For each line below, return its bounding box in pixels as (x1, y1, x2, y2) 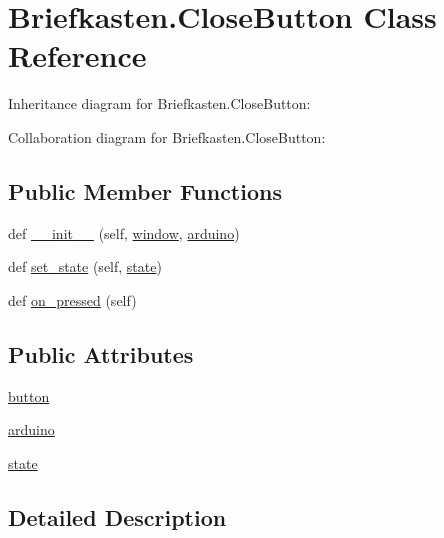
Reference (8, 35, 147, 76)
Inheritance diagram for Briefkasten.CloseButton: (8, 93, 311, 114)
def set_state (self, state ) (8, 256, 162, 277)
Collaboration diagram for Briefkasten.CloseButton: (8, 126, 326, 147)
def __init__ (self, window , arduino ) (8, 222, 240, 243)
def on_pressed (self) (8, 289, 137, 310)
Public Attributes (8, 338, 194, 369)
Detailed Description (8, 501, 227, 532)
